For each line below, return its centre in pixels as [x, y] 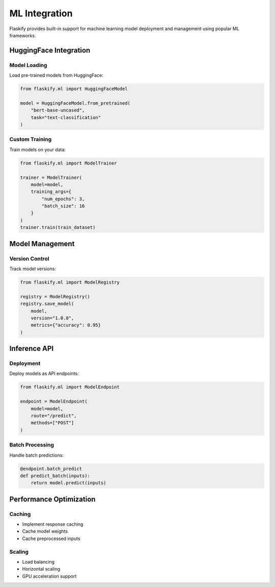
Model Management [42, 243]
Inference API [32, 349]
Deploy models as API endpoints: [44, 373]
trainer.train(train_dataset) [58, 228]
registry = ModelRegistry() [55, 297]
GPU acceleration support [49, 576]
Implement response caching [53, 524]
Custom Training [31, 139]
